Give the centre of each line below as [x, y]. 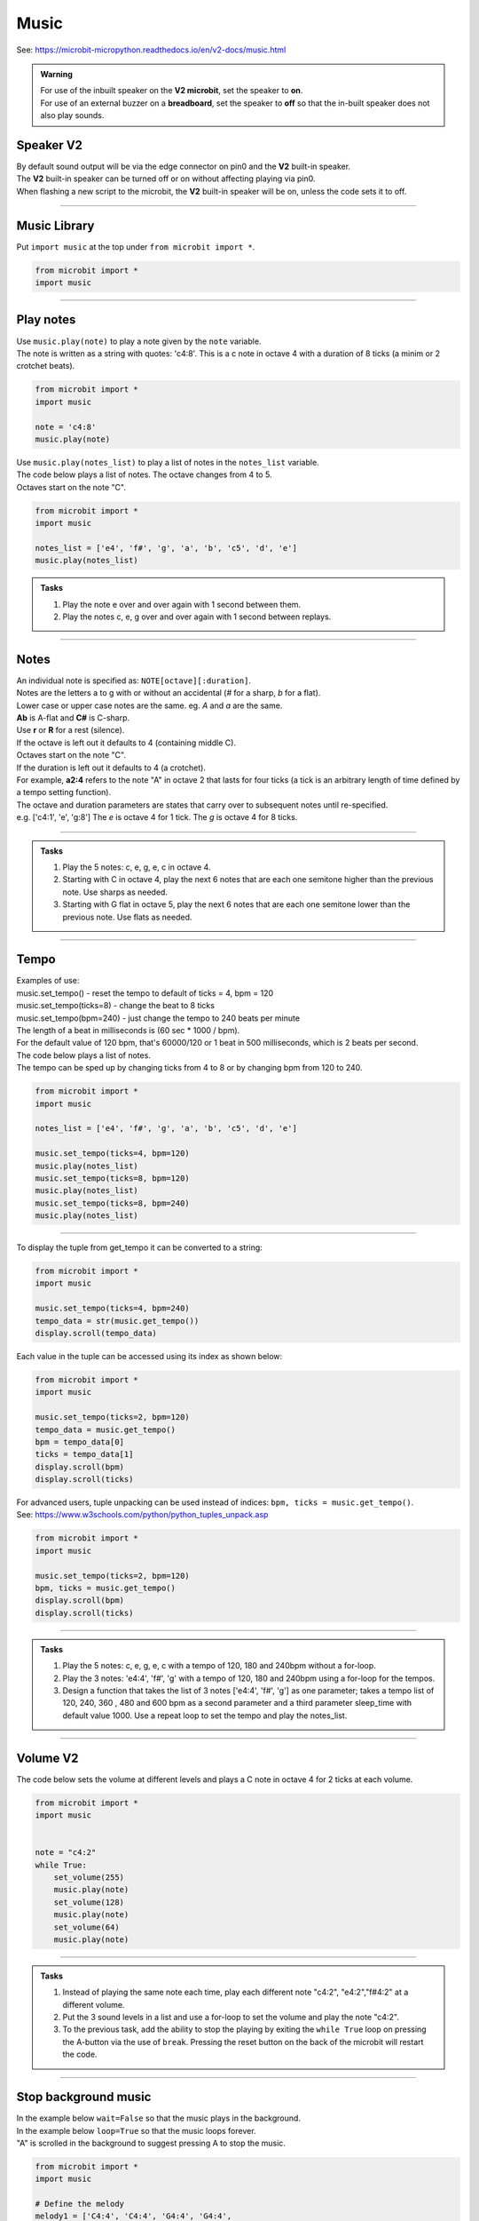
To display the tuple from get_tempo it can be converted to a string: [140, 1247]
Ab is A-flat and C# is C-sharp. [73, 718]
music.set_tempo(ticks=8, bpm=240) [112, 1203]
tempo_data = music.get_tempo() [106, 1429]
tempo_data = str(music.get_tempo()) [117, 1321]
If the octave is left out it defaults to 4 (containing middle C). [126, 743]
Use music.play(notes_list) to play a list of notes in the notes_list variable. [168, 462]
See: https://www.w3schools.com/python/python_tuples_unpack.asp [142, 1515]
